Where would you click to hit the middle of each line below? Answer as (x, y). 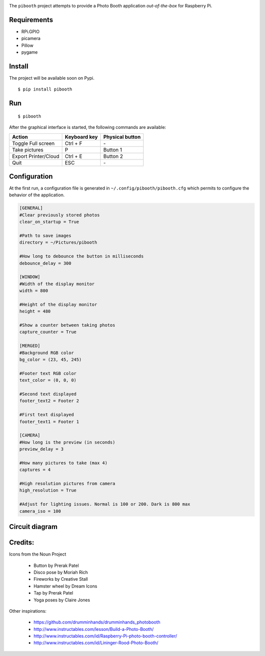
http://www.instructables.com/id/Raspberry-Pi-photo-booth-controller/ (106, 636)
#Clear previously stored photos (60, 215)
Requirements (31, 20)
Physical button (122, 137)
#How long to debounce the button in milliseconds (82, 256)
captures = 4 (35, 470)
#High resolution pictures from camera (67, 484)
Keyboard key (81, 137)
